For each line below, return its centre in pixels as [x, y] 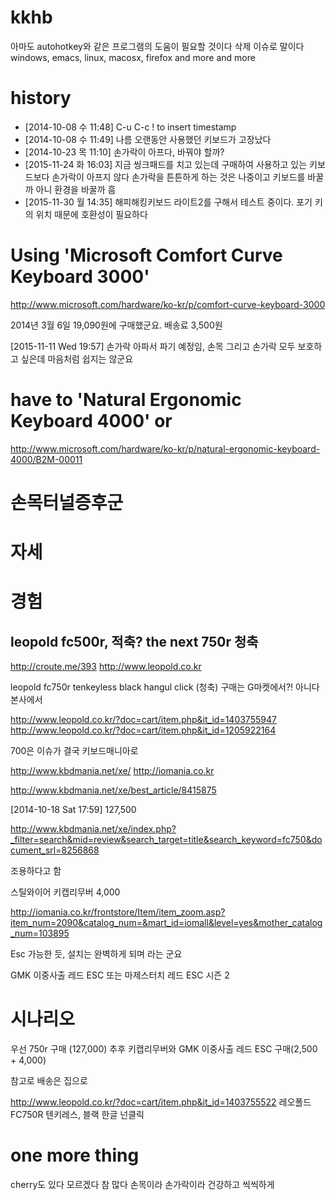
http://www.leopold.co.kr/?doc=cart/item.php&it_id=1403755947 [143, 720]
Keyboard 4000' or [91, 421]
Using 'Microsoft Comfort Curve [146, 255]
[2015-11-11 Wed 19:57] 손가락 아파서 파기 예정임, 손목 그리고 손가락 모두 [153, 346]
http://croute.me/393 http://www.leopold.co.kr [106, 667]
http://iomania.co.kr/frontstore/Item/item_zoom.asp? [118, 912]
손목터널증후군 [67, 502]
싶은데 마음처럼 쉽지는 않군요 [77, 358]
